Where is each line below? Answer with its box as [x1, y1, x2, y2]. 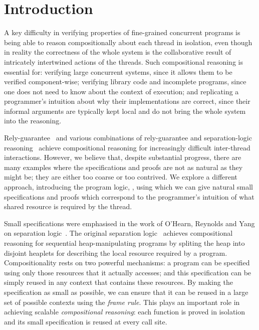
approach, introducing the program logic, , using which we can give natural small [4, 182, 253, 192]
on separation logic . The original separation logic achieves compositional [4, 228, 233, 238]
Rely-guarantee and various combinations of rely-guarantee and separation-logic [4, 132, 252, 143]
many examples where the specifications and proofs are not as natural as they [4, 161, 243, 172]
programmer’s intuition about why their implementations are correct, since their [4, 96, 250, 106]
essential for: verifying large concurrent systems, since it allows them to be [4, 66, 232, 77]
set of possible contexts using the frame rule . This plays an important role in [4, 296, 240, 307]
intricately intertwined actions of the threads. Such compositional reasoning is [4, 56, 243, 67]
